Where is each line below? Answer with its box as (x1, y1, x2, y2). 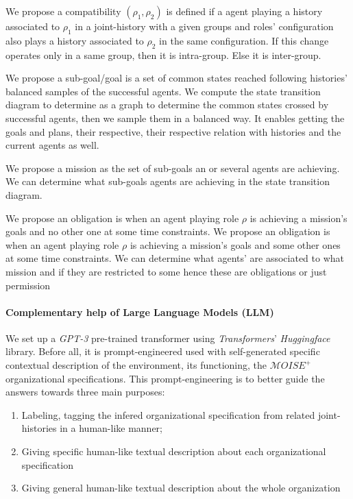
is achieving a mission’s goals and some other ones (130, 237, 341, 252)
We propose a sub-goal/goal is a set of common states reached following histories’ (5, 71, 348, 85)
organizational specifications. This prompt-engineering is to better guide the (5, 371, 325, 385)
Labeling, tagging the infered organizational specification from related (21, 407, 315, 422)
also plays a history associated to (5, 33, 144, 47)
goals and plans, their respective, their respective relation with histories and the (5, 124, 341, 138)
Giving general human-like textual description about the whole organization (21, 480, 341, 495)
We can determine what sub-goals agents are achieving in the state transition (5, 174, 330, 188)
